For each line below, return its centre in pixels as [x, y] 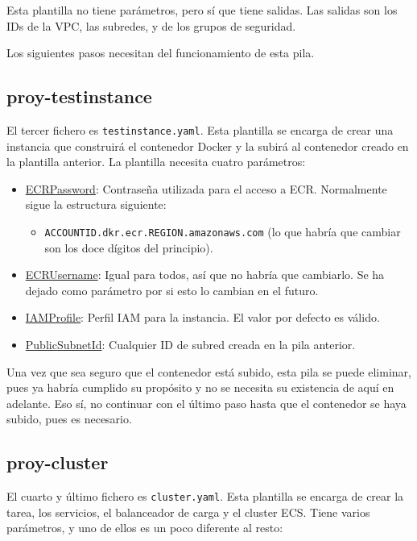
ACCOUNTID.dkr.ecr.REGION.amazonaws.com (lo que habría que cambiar [223, 232]
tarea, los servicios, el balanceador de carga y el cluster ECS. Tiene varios [188, 512]
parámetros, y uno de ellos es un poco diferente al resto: [145, 528]
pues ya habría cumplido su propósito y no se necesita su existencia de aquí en [200, 387]
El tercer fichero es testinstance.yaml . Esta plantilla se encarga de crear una [200, 129]
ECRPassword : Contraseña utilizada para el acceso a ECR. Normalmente [206, 188]
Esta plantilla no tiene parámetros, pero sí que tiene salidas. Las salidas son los [202, 10]
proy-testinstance [79, 96]
